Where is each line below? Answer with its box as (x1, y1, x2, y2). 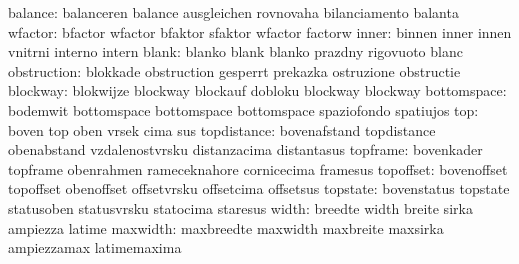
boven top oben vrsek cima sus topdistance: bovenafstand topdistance (8, 119, 436, 140)
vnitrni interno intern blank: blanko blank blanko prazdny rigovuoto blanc (8, 41, 463, 62)
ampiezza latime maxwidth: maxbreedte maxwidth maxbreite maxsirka (8, 217, 444, 238)
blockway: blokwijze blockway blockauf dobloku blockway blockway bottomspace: (8, 80, 507, 101)
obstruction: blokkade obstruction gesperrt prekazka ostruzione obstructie (8, 60, 461, 81)
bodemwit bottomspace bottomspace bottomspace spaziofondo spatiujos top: (8, 99, 479, 120)
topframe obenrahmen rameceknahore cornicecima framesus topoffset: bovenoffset (8, 158, 508, 179)
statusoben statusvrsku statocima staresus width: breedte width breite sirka (8, 197, 473, 218)
